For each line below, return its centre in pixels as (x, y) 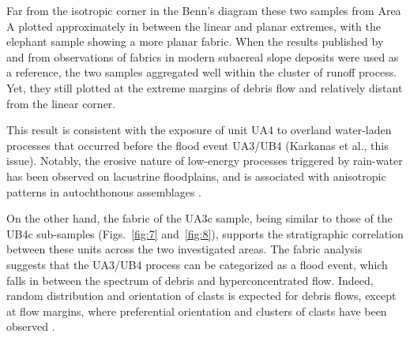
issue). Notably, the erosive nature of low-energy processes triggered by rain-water (205, 161)
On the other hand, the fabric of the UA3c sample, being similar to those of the (199, 218)
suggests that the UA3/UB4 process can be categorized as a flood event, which (197, 264)
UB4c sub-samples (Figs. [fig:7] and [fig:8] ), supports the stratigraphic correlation (205, 233)
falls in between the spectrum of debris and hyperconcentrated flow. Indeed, (190, 280)
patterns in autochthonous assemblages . (104, 191)
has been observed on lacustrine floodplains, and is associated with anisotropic (196, 176)
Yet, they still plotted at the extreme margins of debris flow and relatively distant (205, 87)
